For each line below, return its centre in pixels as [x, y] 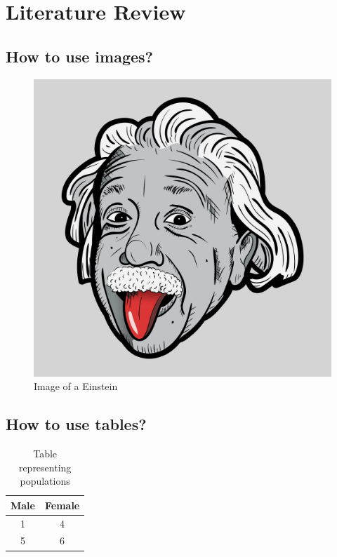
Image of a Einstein [76, 386]
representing [45, 467]
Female [62, 505]
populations [45, 481]
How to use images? [79, 56]
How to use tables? [76, 424]
